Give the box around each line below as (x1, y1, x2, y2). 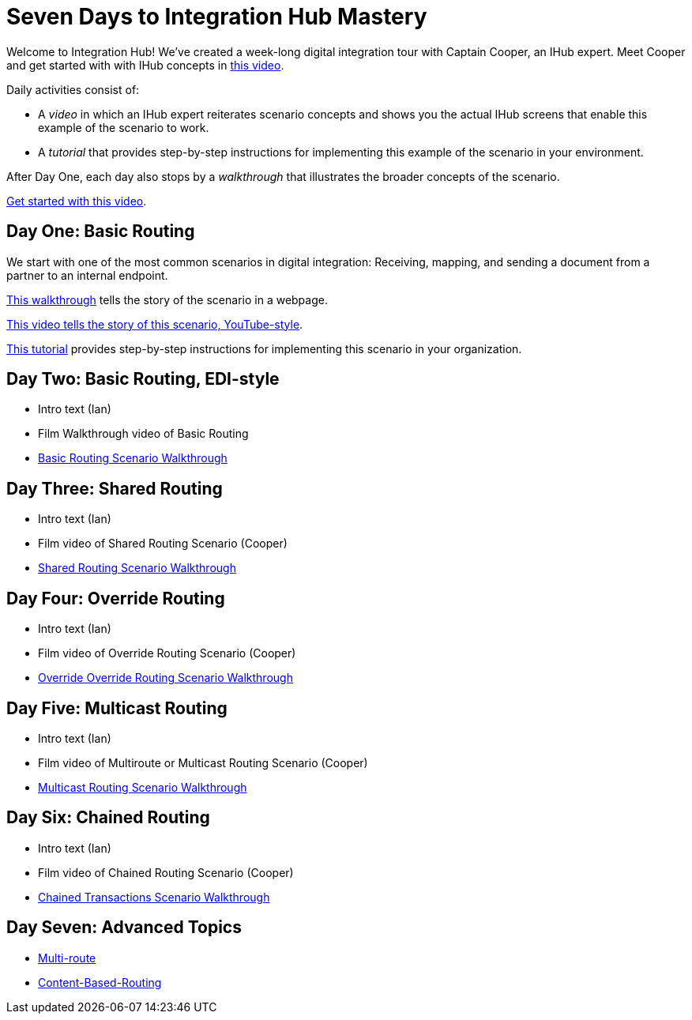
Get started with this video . (6, 194, 147, 208)
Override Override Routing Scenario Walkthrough (38, 671, 293, 685)
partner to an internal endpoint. (6, 268, 168, 282)
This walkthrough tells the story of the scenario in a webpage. (6, 292, 328, 307)
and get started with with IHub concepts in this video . (6, 58, 284, 72)
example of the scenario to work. (38, 120, 209, 134)
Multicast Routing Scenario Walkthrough (38, 780, 247, 794)
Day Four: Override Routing (6, 588, 225, 608)
